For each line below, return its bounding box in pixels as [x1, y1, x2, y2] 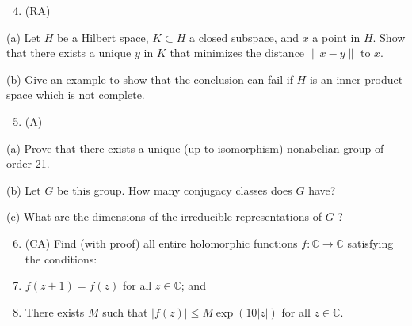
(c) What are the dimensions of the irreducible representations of [6, 208, 322, 225]
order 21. [6, 155, 50, 172]
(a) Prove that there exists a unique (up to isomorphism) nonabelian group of [6, 139, 384, 156]
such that [102, 303, 148, 320]
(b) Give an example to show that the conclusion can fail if [6, 70, 293, 87]
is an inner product [309, 70, 403, 87]
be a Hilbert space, [56, 28, 149, 45]
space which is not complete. [6, 86, 145, 103]
